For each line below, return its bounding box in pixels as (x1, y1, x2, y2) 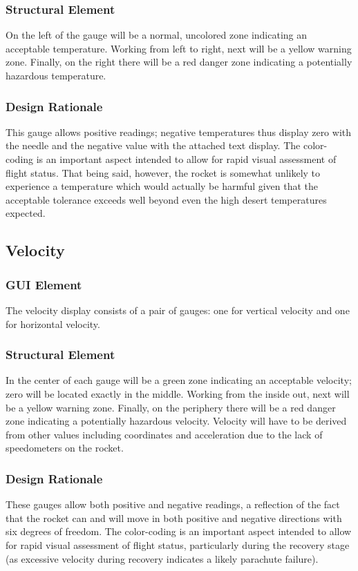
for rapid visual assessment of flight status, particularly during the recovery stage (6, 537, 350, 552)
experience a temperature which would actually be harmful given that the (6, 179, 319, 193)
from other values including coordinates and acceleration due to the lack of (6, 427, 323, 441)
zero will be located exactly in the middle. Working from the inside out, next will (6, 386, 350, 400)
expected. (6, 206, 46, 220)
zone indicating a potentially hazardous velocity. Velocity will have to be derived (6, 414, 347, 428)
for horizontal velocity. (6, 316, 100, 331)
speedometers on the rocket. (6, 441, 124, 455)
